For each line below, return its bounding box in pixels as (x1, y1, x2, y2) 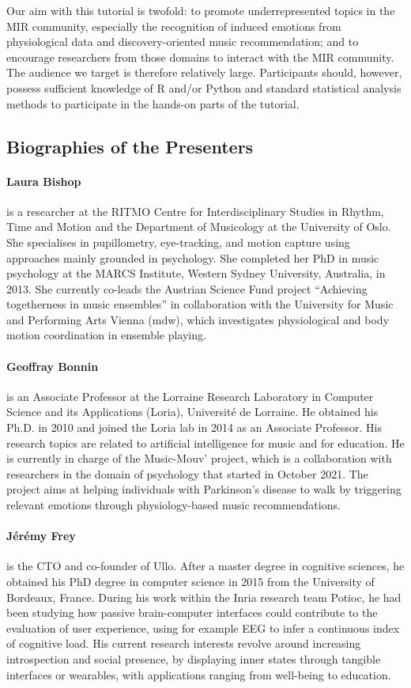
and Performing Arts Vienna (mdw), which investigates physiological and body (6, 311, 390, 327)
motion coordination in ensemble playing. (6, 327, 206, 343)
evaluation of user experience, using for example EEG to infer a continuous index (6, 619, 400, 636)
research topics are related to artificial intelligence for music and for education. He (6, 434, 405, 451)
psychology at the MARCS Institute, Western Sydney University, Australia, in (6, 265, 386, 282)
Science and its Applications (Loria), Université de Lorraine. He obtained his (6, 403, 379, 420)
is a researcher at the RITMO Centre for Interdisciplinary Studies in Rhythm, (6, 202, 384, 219)
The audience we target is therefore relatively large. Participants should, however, (6, 64, 402, 81)
